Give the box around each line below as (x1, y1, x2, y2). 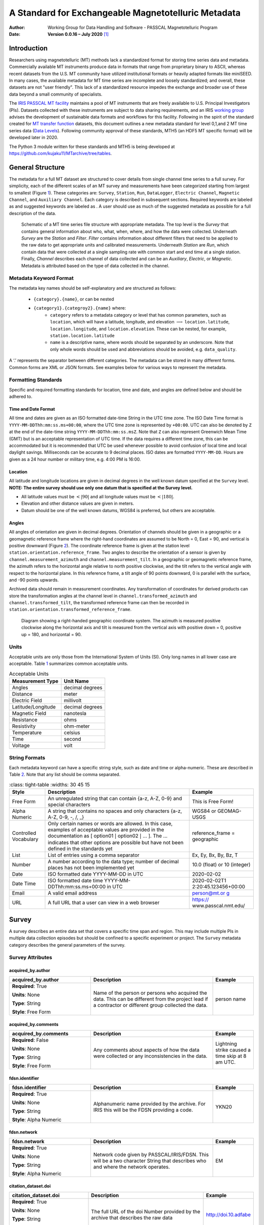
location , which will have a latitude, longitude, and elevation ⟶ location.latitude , (50, 319, 230, 325)
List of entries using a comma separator (47, 852, 140, 858)
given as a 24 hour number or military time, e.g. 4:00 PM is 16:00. (9, 456, 141, 462)
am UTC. (215, 1059, 236, 1066)
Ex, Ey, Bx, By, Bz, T (192, 852, 238, 858)
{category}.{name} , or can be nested (33, 296, 114, 302)
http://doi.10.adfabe (206, 1211, 251, 1218)
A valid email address (47, 890, 97, 897)
